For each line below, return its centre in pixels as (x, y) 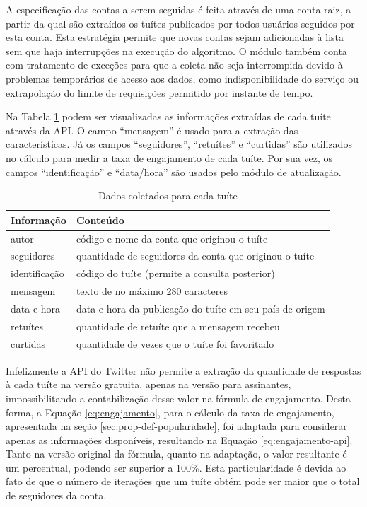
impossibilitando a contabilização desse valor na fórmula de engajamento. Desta (178, 398)
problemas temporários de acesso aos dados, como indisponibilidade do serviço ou (182, 78)
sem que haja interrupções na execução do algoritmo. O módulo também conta (176, 51)
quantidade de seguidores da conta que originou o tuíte (195, 256)
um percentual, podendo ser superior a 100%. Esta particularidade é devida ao (176, 467)
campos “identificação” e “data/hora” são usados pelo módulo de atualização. (174, 171)
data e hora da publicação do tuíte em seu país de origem (200, 308)
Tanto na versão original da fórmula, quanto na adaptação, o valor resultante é (176, 454)
